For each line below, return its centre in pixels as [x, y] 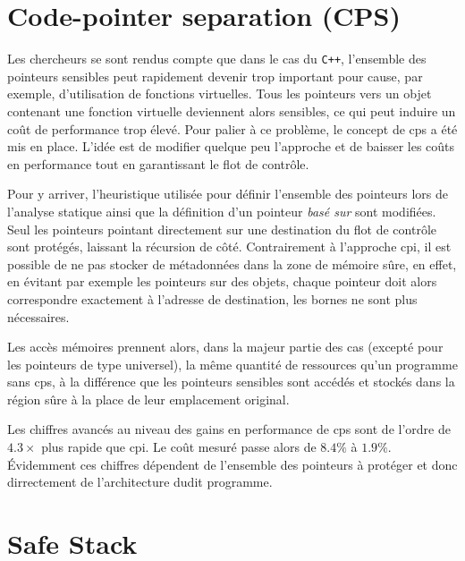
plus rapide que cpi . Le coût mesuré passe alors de [179, 447]
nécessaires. [38, 316]
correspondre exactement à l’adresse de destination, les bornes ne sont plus [212, 298]
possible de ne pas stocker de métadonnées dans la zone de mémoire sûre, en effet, [232, 263]
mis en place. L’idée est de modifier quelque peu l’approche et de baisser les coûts [231, 146]
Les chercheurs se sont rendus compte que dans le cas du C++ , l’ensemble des [217, 59]
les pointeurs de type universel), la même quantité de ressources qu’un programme [232, 364]
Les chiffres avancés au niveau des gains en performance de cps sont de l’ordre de [229, 429]
